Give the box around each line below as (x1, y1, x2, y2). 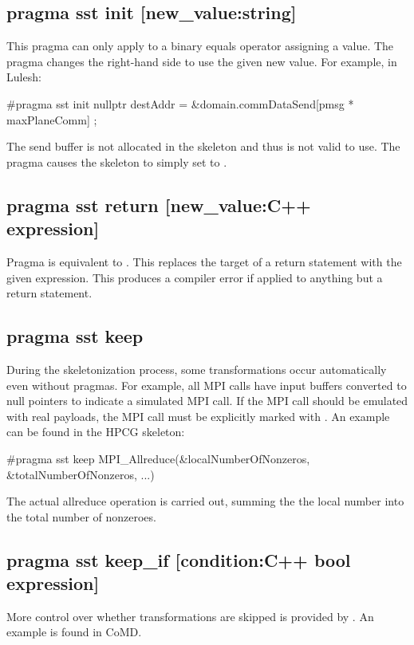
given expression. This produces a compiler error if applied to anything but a (6, 269, 383, 285)
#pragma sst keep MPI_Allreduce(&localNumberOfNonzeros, (6, 450, 310, 466)
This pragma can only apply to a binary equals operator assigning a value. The (6, 37, 394, 54)
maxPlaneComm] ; (6, 111, 97, 128)
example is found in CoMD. (6, 623, 142, 640)
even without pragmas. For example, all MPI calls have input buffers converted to (6, 376, 407, 393)
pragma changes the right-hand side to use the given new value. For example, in (6, 53, 397, 69)
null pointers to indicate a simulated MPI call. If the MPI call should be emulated (6, 392, 408, 409)
